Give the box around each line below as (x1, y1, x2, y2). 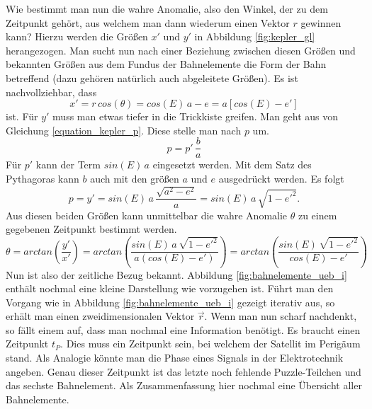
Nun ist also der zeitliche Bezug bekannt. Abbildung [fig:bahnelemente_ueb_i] (6, 267, 347, 282)
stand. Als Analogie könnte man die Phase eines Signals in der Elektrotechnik (6, 350, 344, 365)
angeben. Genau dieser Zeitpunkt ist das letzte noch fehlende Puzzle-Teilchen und (6, 364, 361, 379)
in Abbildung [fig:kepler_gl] (194, 29, 315, 44)
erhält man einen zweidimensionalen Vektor (6, 309, 195, 323)
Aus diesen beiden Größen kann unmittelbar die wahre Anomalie (6, 207, 288, 222)
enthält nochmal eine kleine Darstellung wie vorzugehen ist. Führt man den (6, 281, 334, 296)
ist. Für (6, 109, 38, 124)
